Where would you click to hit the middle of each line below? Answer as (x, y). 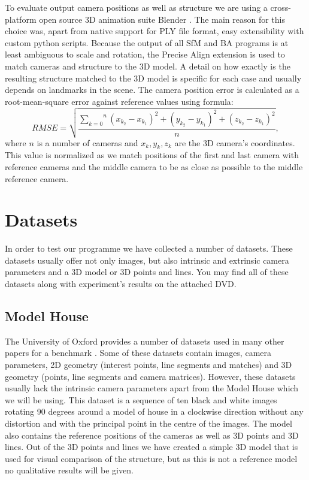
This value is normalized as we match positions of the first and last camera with (152, 155)
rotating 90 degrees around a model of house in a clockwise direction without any (154, 411)
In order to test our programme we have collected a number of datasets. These (149, 248)
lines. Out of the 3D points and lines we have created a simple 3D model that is (152, 447)
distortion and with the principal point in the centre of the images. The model (149, 423)
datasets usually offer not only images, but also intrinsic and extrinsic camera (147, 260)
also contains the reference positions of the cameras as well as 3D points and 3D (152, 435)
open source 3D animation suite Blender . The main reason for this (162, 19)
